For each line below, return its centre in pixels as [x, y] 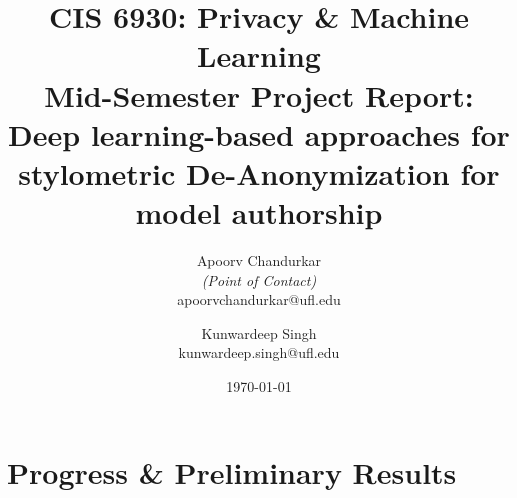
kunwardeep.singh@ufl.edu [259, 352]
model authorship [259, 212]
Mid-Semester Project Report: [259, 94]
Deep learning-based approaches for [259, 133]
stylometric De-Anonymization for [259, 172]
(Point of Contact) [259, 279]
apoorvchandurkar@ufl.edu [259, 299]
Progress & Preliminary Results [232, 471]
